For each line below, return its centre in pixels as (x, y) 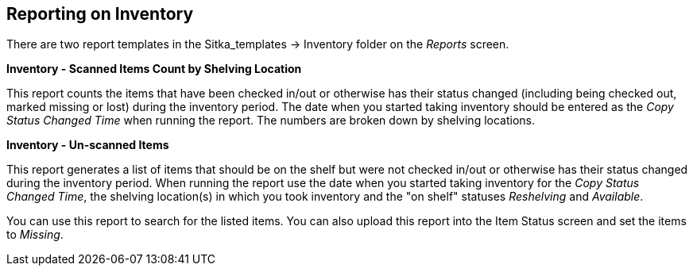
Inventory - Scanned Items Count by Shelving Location (154, 69)
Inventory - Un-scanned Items (88, 145)
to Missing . (35, 235)
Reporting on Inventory (100, 14)
